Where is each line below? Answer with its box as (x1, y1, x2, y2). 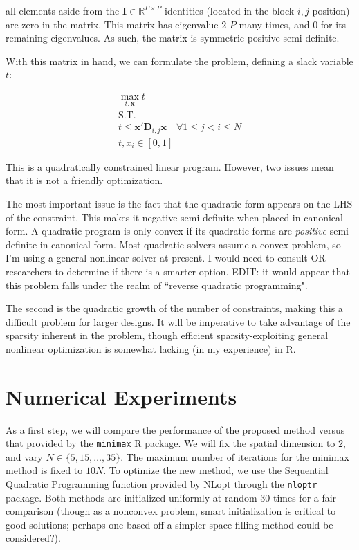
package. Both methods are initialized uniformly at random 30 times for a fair (6, 490, 337, 504)
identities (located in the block (165, 3, 295, 17)
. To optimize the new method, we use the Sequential (103, 463, 329, 477)
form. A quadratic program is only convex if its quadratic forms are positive (6, 223, 327, 238)
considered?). (6, 531, 61, 545)
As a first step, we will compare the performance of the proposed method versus (6, 422, 345, 437)
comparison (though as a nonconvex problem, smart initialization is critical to (6, 504, 336, 518)
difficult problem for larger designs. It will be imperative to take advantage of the (6, 314, 351, 329)
